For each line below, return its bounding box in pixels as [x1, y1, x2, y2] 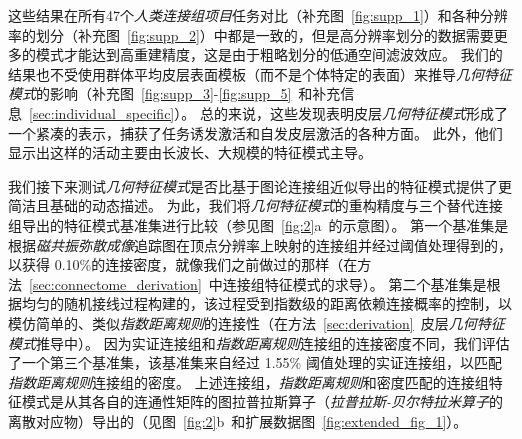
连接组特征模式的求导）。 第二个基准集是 [222, 273, 487, 294]
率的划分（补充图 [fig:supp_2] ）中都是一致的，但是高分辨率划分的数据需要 [8, 24, 494, 45]
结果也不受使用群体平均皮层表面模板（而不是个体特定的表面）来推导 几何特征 [8, 63, 512, 84]
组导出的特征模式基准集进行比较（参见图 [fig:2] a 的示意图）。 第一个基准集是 [8, 214, 509, 235]
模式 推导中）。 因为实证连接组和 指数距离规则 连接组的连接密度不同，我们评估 [8, 332, 510, 353]
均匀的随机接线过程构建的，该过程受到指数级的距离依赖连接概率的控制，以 [21, 293, 512, 314]
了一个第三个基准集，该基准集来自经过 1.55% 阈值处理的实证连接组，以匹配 [8, 352, 502, 373]
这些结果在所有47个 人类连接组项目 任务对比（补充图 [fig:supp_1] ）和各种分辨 [8, 5, 508, 25]
